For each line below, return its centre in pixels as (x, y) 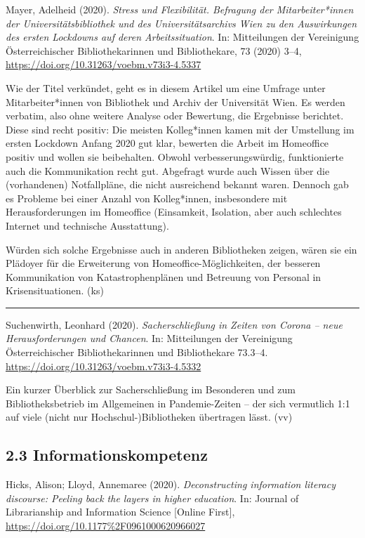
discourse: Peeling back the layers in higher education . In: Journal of (152, 498)
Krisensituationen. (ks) (55, 290)
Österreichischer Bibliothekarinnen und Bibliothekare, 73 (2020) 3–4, (154, 50)
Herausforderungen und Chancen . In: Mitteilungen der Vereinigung (149, 338)
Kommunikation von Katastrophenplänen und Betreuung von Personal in (164, 276)
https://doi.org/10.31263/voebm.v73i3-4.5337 (104, 64)
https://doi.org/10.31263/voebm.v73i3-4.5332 (104, 366)
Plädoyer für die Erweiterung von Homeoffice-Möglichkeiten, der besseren (163, 263)
